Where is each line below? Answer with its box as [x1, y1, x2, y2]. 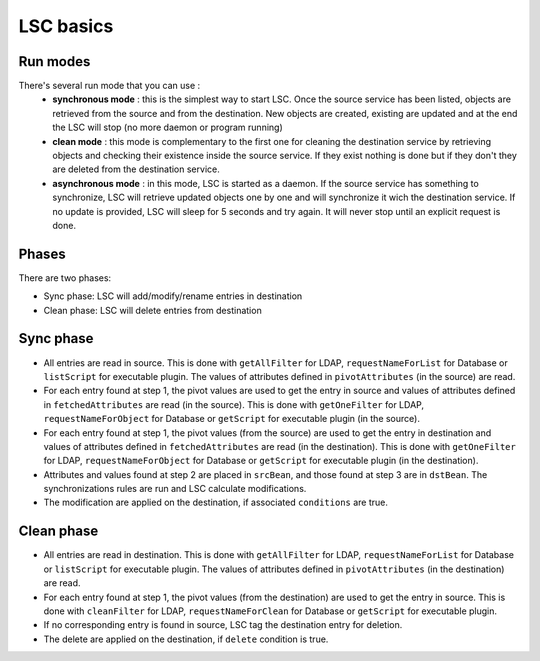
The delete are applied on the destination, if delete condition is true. [43, 633, 329, 645]
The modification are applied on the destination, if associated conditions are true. [43, 496, 389, 509]
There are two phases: [18, 271, 112, 284]
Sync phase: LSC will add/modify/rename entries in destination [43, 290, 303, 302]
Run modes [18, 53, 91, 70]
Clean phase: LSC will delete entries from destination [43, 304, 262, 316]
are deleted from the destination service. [52, 163, 220, 175]
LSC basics [18, 15, 114, 37]
